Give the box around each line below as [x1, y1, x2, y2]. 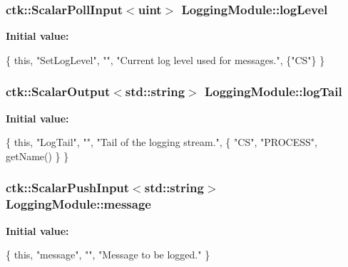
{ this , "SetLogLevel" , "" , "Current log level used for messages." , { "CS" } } [6, 52, 325, 67]
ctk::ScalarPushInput [6, 179, 130, 197]
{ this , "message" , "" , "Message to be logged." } [6, 247, 210, 262]
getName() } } [6, 148, 69, 163]
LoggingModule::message [6, 195, 151, 213]
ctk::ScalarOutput [6, 83, 111, 100]
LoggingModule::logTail [204, 83, 342, 100]
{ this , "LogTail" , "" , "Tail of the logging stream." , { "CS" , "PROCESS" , [6, 135, 317, 150]
